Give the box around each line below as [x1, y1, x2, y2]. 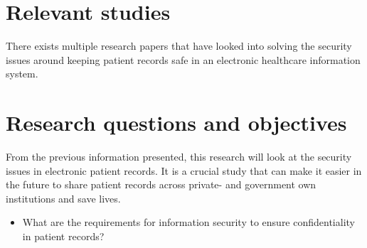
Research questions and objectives [6, 108, 347, 137]
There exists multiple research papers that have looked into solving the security [6, 38, 352, 53]
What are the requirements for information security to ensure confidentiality [22, 215, 355, 230]
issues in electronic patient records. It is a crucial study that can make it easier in [6, 163, 362, 178]
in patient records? [22, 229, 105, 243]
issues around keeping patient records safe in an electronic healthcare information [6, 52, 361, 67]
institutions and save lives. [6, 190, 121, 205]
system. [6, 66, 38, 81]
